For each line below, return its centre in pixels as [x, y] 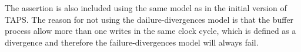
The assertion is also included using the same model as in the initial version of [146, 8]
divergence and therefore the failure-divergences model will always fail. [132, 42]
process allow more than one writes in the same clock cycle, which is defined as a [150, 31]
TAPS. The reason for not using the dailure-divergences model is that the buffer [149, 19]
